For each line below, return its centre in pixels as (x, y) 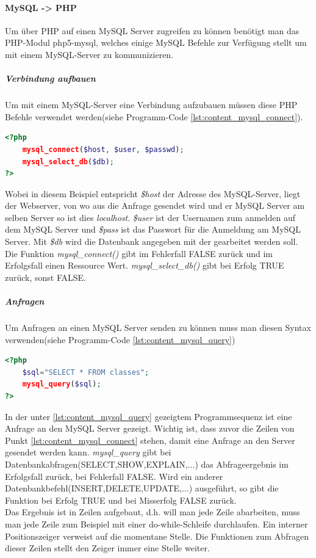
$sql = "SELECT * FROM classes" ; (86, 372)
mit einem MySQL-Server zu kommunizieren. (89, 54)
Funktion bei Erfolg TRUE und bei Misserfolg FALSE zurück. (121, 500)
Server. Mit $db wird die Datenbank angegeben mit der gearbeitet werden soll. (152, 241)
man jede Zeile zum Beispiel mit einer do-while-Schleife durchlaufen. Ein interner (156, 524)
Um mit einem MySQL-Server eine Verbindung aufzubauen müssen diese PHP (151, 105)
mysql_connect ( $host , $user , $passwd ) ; (103, 149)
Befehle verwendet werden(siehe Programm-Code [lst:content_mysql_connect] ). (154, 116)
